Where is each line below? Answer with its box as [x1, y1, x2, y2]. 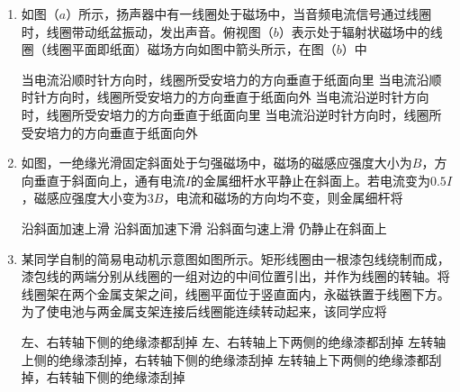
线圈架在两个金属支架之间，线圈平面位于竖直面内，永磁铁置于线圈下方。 [21, 284, 450, 303]
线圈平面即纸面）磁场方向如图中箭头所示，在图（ [46, 40, 337, 59]
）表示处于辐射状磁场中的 [278, 22, 430, 41]
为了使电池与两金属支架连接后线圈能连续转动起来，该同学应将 [21, 302, 387, 321]
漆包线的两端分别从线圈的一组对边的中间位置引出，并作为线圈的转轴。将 [21, 267, 450, 286]
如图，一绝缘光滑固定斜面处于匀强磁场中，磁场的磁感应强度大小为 [21, 153, 412, 172]
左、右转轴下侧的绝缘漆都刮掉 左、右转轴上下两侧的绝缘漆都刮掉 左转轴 [21, 332, 446, 351]
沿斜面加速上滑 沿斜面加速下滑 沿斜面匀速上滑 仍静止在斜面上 [21, 218, 387, 237]
